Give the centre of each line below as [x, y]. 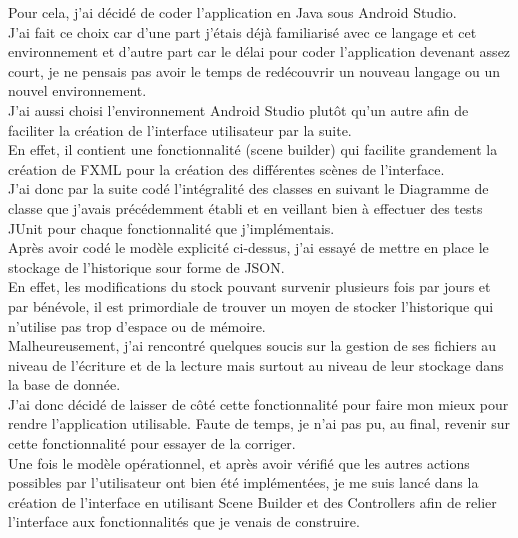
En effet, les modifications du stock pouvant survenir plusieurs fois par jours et [249, 286]
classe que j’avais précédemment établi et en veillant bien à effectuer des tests [245, 207]
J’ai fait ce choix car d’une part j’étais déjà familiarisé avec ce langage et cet [242, 31]
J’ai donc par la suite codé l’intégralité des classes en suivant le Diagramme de [248, 188]
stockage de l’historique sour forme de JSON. [146, 266]
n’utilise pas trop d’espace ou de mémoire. [137, 325]
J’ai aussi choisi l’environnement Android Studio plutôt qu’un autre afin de [238, 109]
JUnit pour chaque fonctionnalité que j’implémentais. [171, 227]
